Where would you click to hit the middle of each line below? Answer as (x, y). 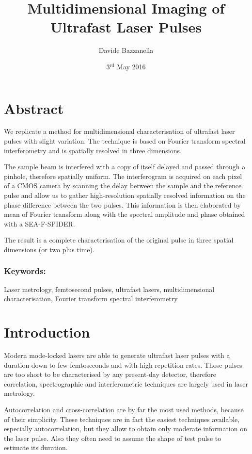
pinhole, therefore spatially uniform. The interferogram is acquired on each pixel (123, 176)
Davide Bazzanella (126, 50)
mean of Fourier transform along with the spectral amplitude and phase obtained (125, 214)
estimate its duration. (36, 447)
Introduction (47, 332)
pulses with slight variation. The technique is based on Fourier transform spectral (125, 141)
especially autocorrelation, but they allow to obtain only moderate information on (126, 429)
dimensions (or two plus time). (49, 249)
